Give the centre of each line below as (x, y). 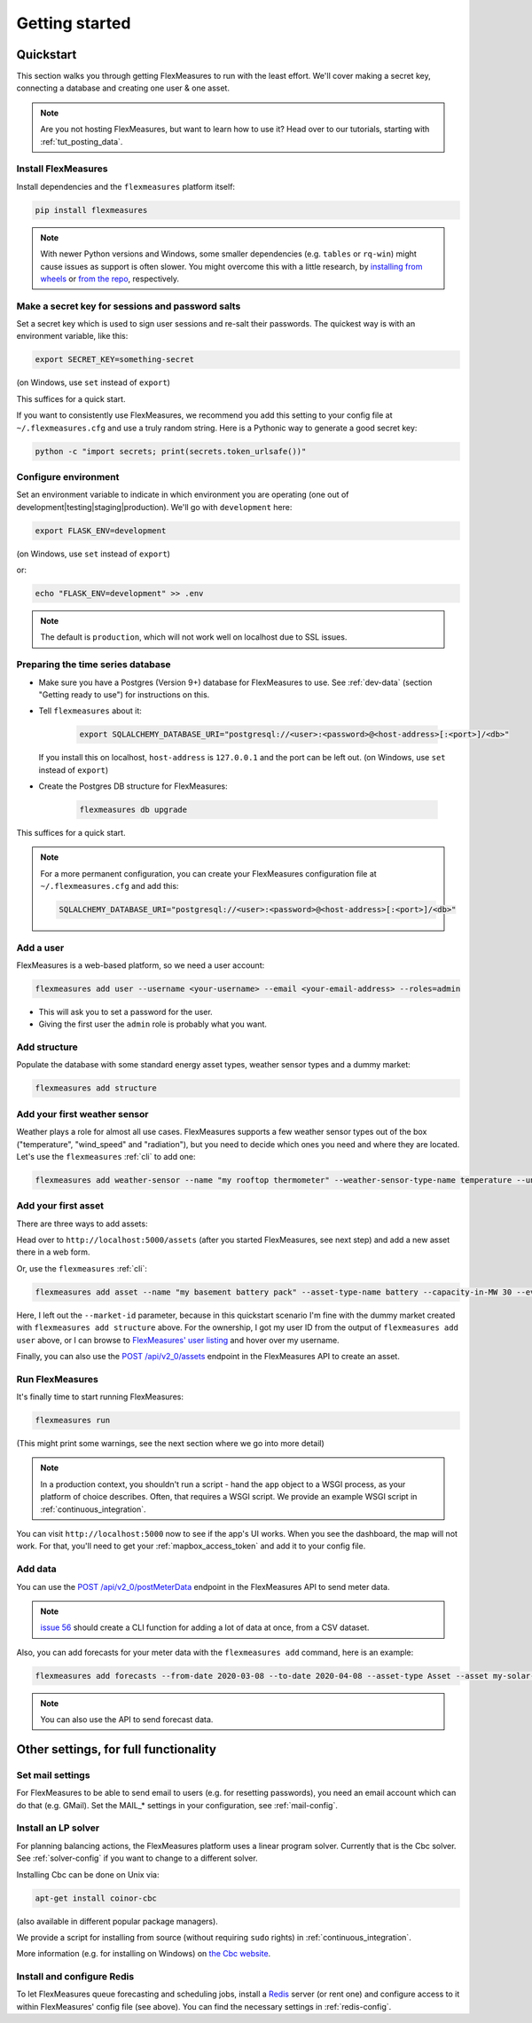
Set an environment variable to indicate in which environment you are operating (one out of (183, 495)
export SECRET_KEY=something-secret (115, 360)
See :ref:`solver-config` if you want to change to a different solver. (137, 1858)
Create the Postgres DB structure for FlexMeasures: (133, 786)
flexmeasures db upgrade (133, 810)
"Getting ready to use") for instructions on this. (124, 694)
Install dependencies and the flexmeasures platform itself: (125, 186)
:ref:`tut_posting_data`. (82, 141)
